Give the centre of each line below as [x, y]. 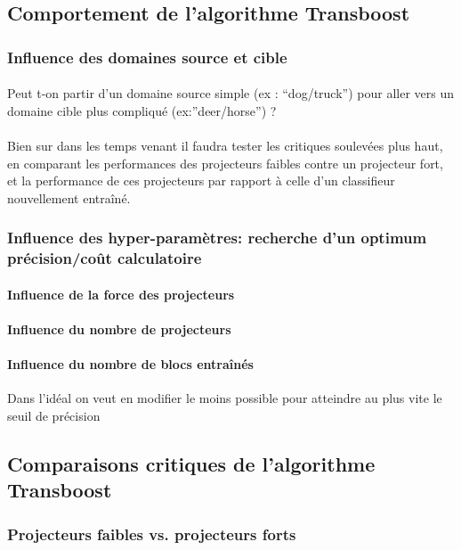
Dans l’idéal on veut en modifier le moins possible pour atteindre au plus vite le [225, 398]
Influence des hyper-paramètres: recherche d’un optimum [217, 238]
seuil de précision [54, 415]
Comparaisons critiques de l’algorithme [191, 463]
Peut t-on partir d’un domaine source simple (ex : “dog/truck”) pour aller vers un [230, 93]
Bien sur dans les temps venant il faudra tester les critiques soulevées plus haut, [225, 145]
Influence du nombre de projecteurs [119, 328]
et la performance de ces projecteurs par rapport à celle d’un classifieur [201, 181]
